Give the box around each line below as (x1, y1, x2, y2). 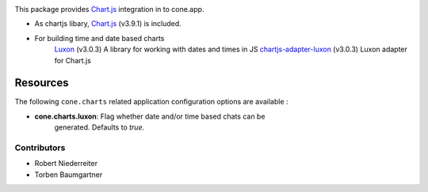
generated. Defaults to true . (54, 122, 145, 132)
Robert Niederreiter (34, 159, 98, 168)
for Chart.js (54, 55, 91, 65)
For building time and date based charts (34, 33, 165, 43)
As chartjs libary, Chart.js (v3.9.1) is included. (34, 19, 182, 28)
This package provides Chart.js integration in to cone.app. (14, 5, 204, 13)
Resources (14, 76, 69, 90)
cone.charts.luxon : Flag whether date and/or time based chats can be (34, 111, 266, 121)
